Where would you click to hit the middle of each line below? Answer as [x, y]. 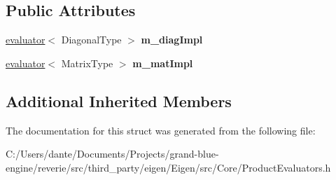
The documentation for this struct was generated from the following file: [161, 130]
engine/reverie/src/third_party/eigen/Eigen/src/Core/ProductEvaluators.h [168, 167]
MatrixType [87, 63]
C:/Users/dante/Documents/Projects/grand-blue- [112, 154]
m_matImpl [163, 63]
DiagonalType [91, 40]
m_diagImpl [172, 40]
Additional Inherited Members [119, 101]
